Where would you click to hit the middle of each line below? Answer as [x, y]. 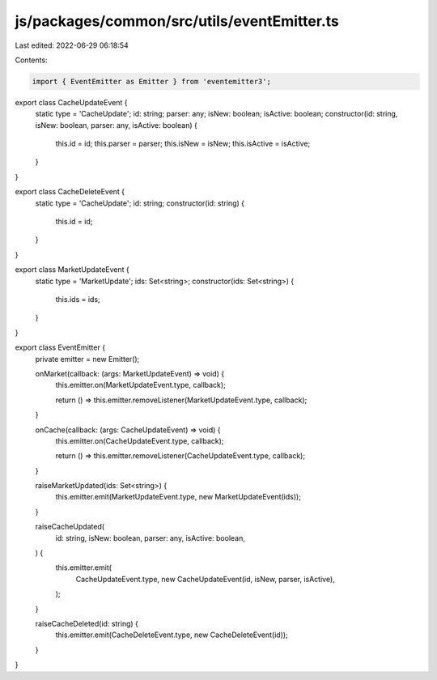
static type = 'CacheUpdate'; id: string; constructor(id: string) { [140, 203]
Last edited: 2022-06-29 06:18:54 [72, 45]
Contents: [31, 60]
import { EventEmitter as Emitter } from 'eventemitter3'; [151, 81]
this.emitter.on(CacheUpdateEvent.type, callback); [140, 440]
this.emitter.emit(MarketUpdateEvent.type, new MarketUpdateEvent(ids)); [178, 497]
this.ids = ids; [78, 299]
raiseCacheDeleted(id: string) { [87, 623]
